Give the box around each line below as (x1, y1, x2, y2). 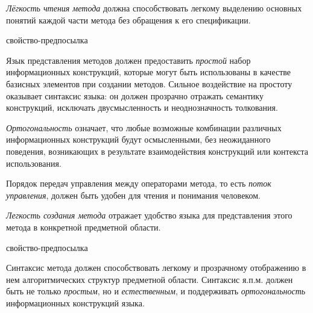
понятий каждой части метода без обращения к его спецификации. (6, 13, 251, 26)
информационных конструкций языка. (6, 296, 145, 309)
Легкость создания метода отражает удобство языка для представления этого (6, 209, 292, 222)
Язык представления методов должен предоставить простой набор (6, 54, 251, 66)
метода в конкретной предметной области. (6, 220, 161, 233)
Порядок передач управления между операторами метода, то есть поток (6, 177, 271, 190)
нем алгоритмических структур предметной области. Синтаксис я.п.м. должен (6, 273, 293, 285)
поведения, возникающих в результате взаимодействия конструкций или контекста (6, 144, 309, 157)
